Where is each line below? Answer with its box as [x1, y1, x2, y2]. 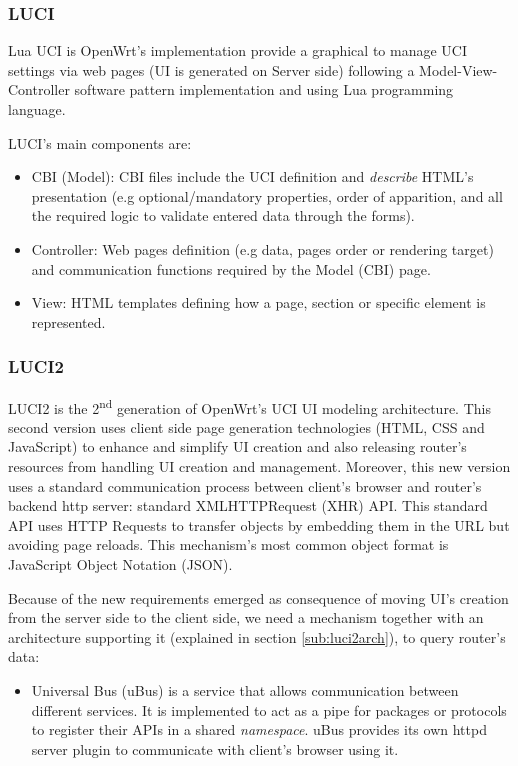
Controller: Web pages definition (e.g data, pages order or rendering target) [31, 238, 494, 259]
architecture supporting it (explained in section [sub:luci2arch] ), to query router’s [8, 626, 506, 647]
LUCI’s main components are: [8, 132, 192, 153]
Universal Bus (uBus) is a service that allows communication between [31, 679, 459, 700]
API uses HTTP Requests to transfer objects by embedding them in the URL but [8, 514, 510, 535]
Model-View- [419, 59, 498, 80]
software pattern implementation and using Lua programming [74, 79, 454, 100]
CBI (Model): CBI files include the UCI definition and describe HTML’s [31, 166, 474, 187]
